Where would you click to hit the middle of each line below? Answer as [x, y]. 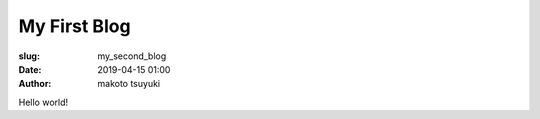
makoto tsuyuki [128, 84]
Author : [35, 84]
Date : [30, 69]
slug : [29, 56]
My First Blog [74, 26]
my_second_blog [132, 56]
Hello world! [43, 102]
